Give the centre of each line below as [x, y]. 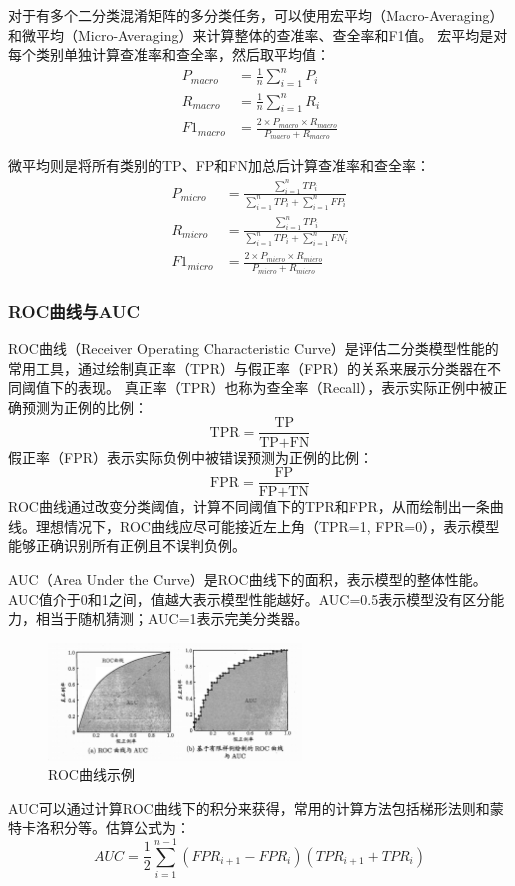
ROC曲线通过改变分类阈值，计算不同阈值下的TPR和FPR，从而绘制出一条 [249, 506]
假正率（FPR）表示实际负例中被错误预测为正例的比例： [190, 456]
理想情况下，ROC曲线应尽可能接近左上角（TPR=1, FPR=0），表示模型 [267, 525]
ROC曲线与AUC [74, 310]
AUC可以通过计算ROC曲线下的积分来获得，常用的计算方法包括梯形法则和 [249, 807]
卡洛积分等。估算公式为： [105, 827]
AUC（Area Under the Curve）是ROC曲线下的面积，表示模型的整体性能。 [247, 578]
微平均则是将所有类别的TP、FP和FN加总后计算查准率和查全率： [219, 165]
